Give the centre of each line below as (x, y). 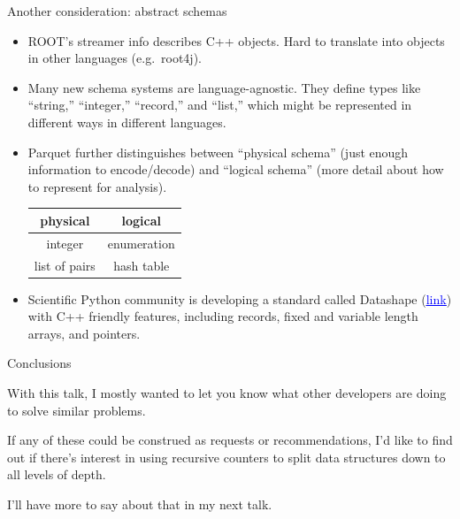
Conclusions (39, 363)
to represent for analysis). (97, 186)
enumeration (141, 243)
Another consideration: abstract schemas (117, 11)
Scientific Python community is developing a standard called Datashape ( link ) (240, 298)
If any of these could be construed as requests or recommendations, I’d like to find (230, 440)
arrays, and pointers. (84, 333)
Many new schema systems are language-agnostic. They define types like (224, 87)
